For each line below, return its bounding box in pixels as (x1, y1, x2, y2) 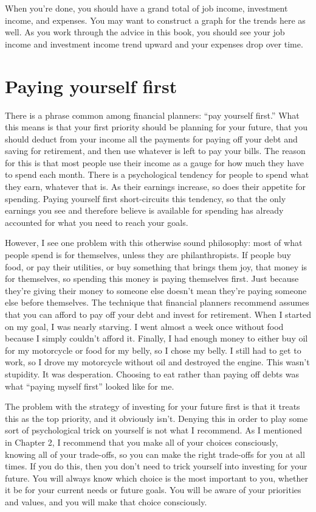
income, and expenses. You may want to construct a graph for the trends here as (5, 13, 306, 26)
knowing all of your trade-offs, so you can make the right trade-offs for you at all (5, 447, 305, 460)
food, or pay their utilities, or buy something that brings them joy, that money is (5, 260, 307, 273)
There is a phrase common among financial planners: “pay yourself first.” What (5, 108, 300, 121)
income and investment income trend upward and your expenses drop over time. (5, 37, 303, 50)
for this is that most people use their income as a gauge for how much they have (5, 156, 304, 169)
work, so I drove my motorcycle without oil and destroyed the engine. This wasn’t (5, 356, 310, 368)
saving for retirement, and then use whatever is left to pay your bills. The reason (5, 144, 306, 157)
